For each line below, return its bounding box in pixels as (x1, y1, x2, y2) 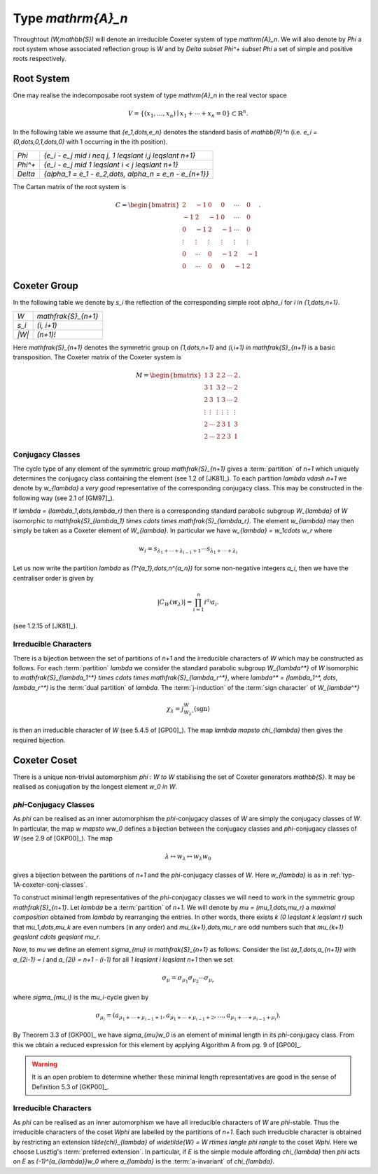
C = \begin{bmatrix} (115, 200, 180, 209)
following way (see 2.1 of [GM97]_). (13, 494, 115, 502)
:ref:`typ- (329, 871, 355, 879)
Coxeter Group (13, 280, 78, 292)
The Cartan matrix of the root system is (13, 182, 126, 191)
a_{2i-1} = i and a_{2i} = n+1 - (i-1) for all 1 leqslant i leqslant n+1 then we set (13, 955, 233, 963)
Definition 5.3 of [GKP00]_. (31, 1082, 109, 1091)
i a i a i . (204, 596, 220, 607)
